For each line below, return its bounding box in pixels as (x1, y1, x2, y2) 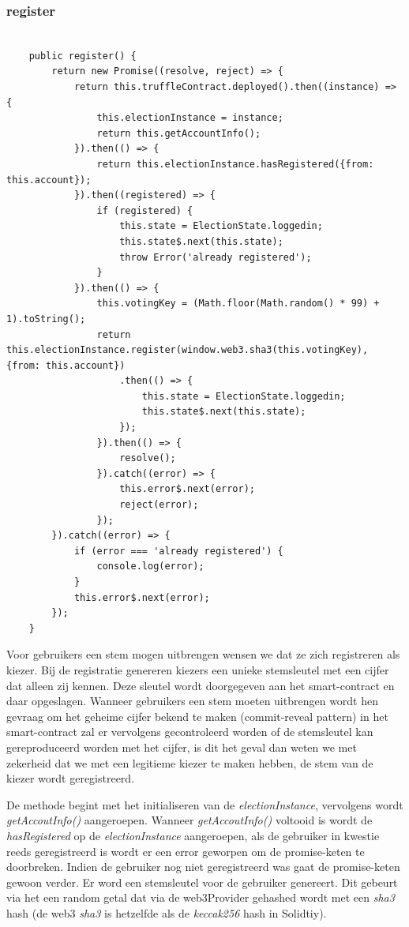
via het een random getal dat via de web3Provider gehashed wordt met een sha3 (6, 889, 395, 906)
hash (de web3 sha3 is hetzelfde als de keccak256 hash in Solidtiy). (6, 904, 327, 921)
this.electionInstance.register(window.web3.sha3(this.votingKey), (6, 344, 369, 356)
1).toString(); (6, 313, 86, 325)
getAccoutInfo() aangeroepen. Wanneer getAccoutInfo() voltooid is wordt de (6, 812, 373, 828)
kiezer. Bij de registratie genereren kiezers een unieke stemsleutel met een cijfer (6, 661, 389, 677)
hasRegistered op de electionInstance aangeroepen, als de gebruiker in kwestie (6, 827, 380, 843)
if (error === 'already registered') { (73, 545, 283, 557)
